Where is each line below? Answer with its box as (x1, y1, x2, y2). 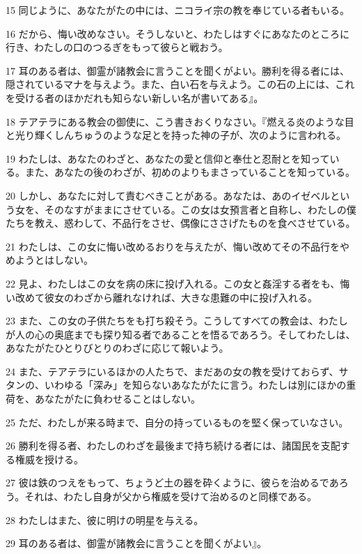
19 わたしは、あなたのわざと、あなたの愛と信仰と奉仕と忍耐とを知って (6, 151, 330, 165)
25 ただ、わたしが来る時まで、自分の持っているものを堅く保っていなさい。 (6, 414, 349, 429)
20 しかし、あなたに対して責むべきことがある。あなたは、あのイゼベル (6, 188, 331, 202)
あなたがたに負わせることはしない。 (34, 391, 200, 406)
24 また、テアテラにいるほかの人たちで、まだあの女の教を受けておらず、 (6, 364, 339, 378)
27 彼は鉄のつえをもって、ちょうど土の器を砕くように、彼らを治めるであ (6, 475, 339, 490)
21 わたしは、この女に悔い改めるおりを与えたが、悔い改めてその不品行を (6, 239, 340, 253)
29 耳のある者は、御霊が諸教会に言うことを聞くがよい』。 (6, 536, 267, 551)
